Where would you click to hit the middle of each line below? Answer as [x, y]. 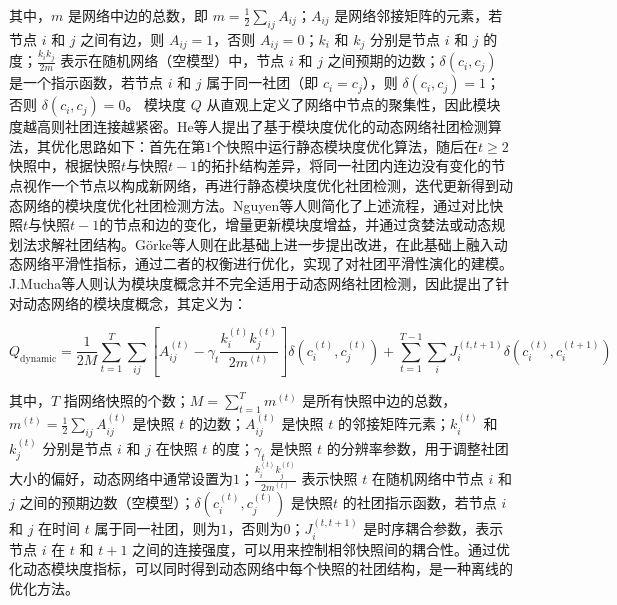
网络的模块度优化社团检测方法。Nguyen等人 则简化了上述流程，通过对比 [256, 204]
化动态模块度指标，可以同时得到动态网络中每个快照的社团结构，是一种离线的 [261, 568]
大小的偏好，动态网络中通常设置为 [121, 478]
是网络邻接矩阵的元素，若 [418, 15]
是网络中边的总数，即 [137, 15]
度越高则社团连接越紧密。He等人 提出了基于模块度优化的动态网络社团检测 [248, 126]
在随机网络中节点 [427, 478]
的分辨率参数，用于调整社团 [417, 447]
